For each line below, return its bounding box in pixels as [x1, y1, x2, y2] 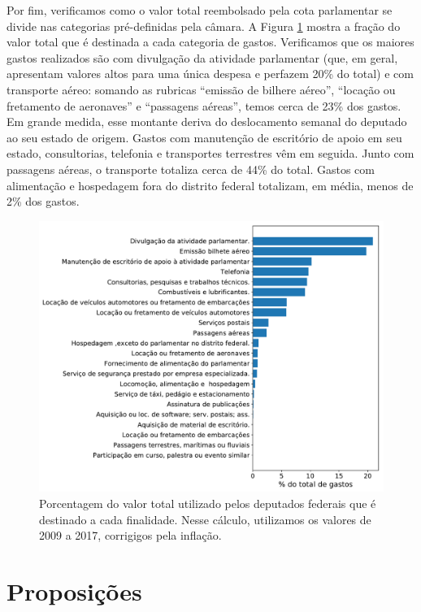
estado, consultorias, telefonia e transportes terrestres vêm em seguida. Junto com [7, 145, 414, 162]
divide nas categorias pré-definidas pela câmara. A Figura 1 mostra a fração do [7, 17, 401, 34]
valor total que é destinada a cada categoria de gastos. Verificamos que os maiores [7, 33, 414, 50]
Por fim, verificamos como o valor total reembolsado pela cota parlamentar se [7, 2, 393, 18]
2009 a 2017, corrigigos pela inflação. [39, 527, 222, 544]
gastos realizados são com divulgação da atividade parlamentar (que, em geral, [7, 49, 398, 66]
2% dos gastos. [7, 193, 80, 210]
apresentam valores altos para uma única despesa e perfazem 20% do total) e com [7, 65, 414, 82]
